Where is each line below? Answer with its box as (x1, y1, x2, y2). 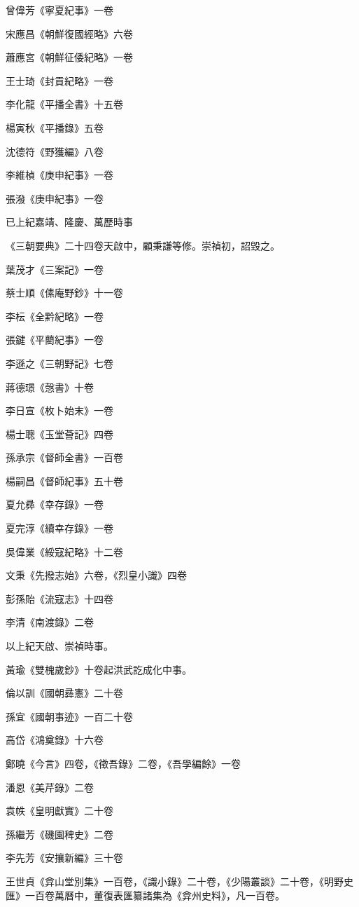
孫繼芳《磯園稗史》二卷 (6, 826, 113, 841)
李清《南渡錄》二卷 (6, 615, 94, 629)
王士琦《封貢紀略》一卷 (6, 73, 113, 88)
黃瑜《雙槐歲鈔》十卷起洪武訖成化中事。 (6, 662, 192, 676)
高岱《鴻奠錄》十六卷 (6, 732, 104, 747)
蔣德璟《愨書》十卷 (6, 379, 94, 394)
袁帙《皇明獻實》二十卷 (6, 803, 113, 818)
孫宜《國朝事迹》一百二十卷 (6, 709, 133, 723)
